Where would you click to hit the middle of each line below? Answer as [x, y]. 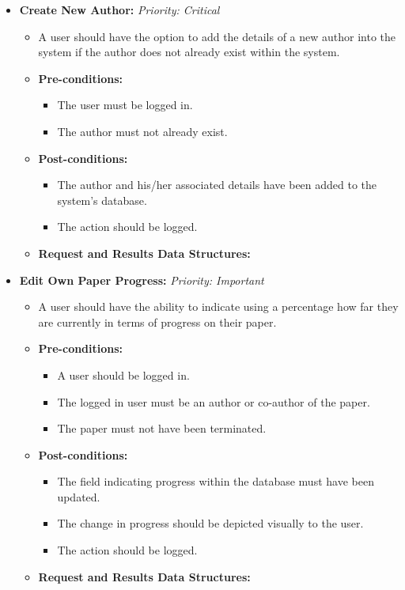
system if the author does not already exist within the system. [189, 52]
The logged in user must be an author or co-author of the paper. [214, 401]
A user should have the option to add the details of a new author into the [217, 36]
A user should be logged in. [123, 374]
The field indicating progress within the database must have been [216, 481]
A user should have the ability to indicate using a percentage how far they [218, 306]
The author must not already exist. [142, 131]
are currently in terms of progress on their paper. [157, 321]
